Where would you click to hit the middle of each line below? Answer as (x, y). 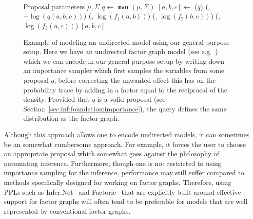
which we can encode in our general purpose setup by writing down (124, 61)
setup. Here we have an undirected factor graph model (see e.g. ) (121, 51)
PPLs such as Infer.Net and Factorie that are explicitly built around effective (123, 192)
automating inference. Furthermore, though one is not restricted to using (113, 163)
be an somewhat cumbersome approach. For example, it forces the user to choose (125, 144)
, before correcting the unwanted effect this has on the (135, 80)
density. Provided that (57, 99)
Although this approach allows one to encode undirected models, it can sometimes (127, 134)
